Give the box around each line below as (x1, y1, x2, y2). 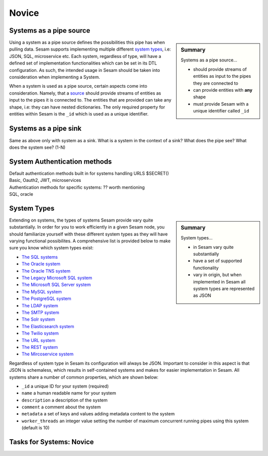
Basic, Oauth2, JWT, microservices (9, 177, 81, 183)
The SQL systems (21, 254, 58, 260)
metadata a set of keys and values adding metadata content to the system (21, 411, 175, 417)
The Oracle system (21, 261, 61, 267)
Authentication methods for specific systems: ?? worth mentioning (9, 184, 145, 190)
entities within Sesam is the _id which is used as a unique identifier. (9, 111, 149, 116)
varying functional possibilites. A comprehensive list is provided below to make (9, 238, 171, 244)
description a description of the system (21, 397, 108, 403)
